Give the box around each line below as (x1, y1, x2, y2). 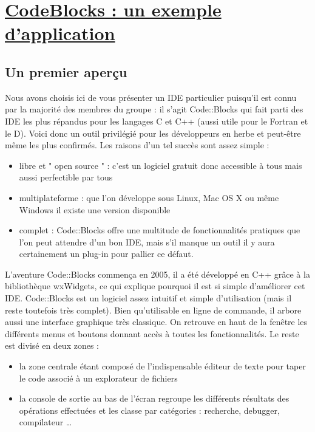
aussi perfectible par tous (19, 171, 113, 183)
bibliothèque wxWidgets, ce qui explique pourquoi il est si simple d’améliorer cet (5, 279, 305, 292)
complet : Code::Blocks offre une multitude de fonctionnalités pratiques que (19, 224, 300, 236)
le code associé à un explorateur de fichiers (19, 371, 178, 384)
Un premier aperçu (5, 62, 127, 81)
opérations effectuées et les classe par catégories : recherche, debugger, (19, 403, 280, 416)
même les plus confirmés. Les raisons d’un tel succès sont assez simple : (5, 139, 269, 151)
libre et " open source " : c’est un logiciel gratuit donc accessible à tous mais (19, 159, 302, 171)
